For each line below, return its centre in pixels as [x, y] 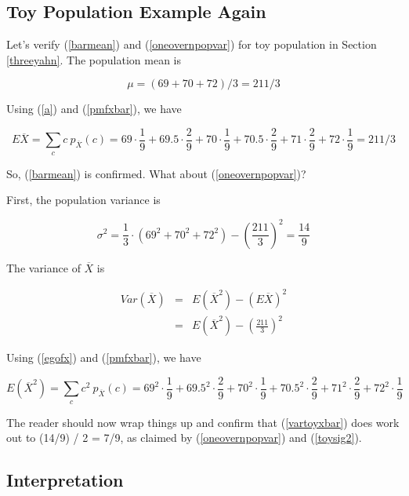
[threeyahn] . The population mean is [94, 59]
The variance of [43, 267]
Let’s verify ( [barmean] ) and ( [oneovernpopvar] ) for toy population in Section [192, 44]
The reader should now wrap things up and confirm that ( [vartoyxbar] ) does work [203, 422]
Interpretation [65, 480]
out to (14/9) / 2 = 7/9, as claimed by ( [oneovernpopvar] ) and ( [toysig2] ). [184, 438]
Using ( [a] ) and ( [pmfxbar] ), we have [94, 109]
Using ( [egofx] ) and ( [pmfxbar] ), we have [104, 357]
